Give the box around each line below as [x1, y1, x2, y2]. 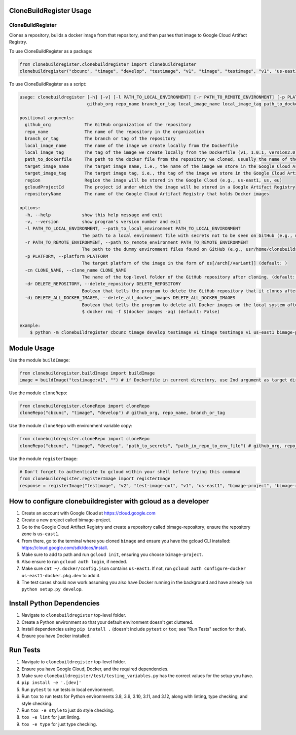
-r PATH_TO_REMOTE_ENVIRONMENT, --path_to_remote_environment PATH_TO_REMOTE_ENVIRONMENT [25, 240, 249, 245]
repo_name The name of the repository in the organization [25, 129, 205, 135]
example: [19, 322, 41, 328]
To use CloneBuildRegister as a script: [9, 81, 86, 87]
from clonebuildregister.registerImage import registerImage [19, 476, 171, 482]
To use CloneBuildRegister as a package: [9, 48, 93, 54]
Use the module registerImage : [9, 456, 78, 461]
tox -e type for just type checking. [21, 721, 97, 727]
